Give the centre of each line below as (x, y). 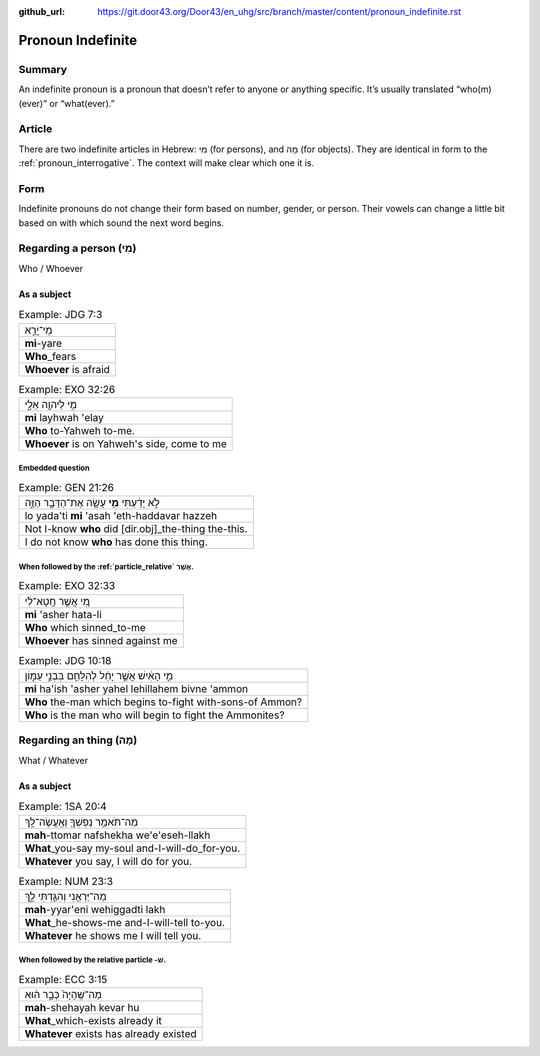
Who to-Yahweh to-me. (79, 430)
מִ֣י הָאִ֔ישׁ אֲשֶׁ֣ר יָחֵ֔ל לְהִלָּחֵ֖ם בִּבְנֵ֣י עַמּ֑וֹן (99, 675)
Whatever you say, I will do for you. (108, 861)
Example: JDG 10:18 (65, 660)
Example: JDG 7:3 (60, 315)
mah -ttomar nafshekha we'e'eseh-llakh (117, 835)
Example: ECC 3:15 (63, 980)
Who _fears (50, 356)
